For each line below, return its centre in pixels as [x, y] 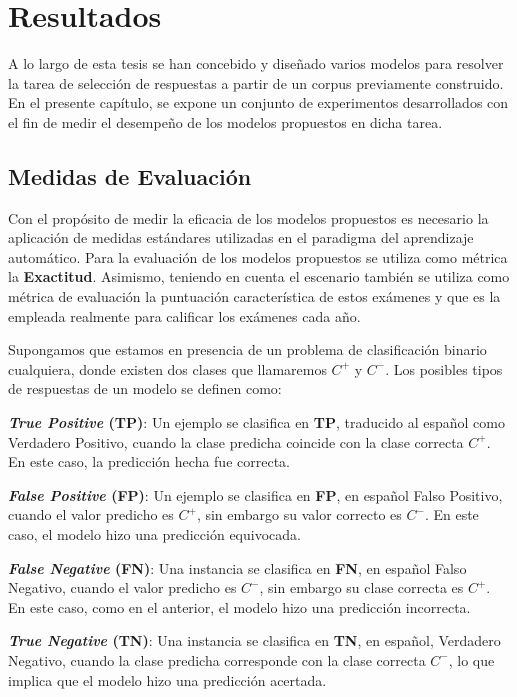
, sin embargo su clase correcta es [361, 587]
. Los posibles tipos [444, 368]
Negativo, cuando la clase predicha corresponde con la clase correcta [217, 659]
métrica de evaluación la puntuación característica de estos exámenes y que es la [254, 296]
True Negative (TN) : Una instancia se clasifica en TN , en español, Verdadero [254, 640]
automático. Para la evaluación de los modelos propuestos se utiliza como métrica [258, 256]
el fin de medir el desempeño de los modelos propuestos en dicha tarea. [225, 121]
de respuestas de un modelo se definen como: [145, 388]
